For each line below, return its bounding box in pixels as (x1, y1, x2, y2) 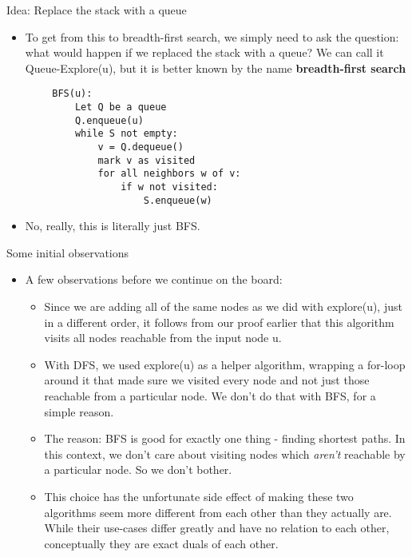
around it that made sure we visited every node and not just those (44, 372, 370, 388)
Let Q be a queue (74, 101, 167, 113)
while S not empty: (74, 128, 178, 140)
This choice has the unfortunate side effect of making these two (44, 488, 354, 504)
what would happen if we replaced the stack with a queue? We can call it (25, 44, 384, 61)
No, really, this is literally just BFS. (25, 217, 200, 234)
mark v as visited (97, 154, 196, 166)
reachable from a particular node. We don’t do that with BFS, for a (44, 388, 376, 404)
